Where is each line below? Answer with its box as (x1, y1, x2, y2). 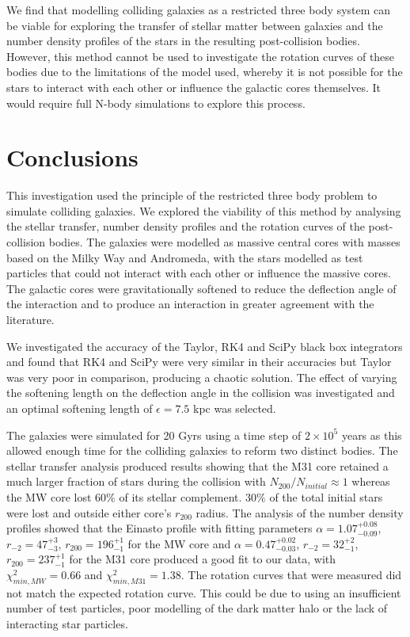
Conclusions (6, 141, 139, 174)
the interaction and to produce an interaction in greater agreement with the (6, 296, 374, 312)
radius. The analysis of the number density (196, 504, 404, 521)
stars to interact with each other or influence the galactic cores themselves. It (6, 78, 382, 95)
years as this (341, 426, 402, 443)
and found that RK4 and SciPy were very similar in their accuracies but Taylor (6, 353, 392, 370)
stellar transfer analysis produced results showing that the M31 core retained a (6, 457, 389, 474)
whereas (351, 473, 390, 490)
